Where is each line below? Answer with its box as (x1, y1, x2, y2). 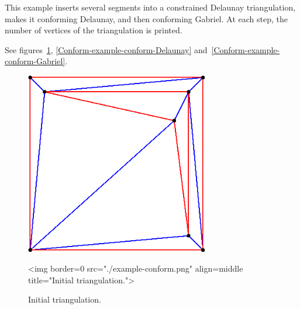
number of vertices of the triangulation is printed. (5, 24, 182, 36)
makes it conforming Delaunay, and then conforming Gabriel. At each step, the (5, 12, 288, 25)
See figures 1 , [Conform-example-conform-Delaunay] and (5, 43, 208, 55)
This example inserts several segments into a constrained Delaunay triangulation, (5, 1, 296, 13)
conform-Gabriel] (5, 55, 65, 67)
